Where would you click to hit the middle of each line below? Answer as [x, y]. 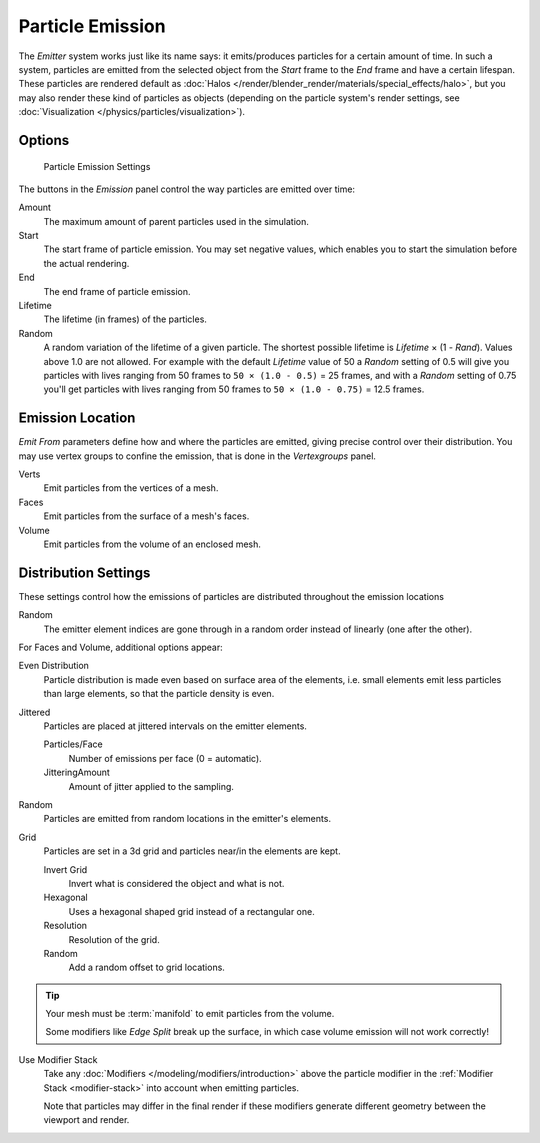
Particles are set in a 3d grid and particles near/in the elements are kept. [192, 851]
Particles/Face [73, 744]
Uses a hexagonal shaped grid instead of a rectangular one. [191, 911]
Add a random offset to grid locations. [146, 967]
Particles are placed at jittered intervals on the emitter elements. [175, 726]
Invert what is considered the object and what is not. [176, 883]
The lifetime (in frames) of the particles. [125, 319]
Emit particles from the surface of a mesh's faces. [146, 516]
